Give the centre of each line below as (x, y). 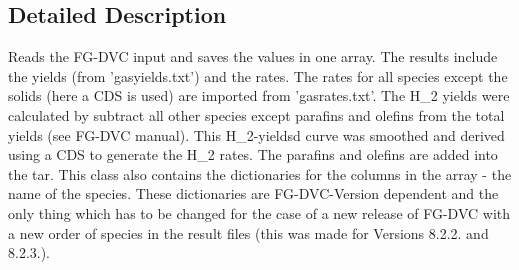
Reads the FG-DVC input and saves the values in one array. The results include (253, 56)
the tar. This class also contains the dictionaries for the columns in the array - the (260, 173)
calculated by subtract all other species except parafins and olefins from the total (256, 114)
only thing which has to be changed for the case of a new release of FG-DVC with (259, 212)
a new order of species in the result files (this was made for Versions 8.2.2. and (248, 232)
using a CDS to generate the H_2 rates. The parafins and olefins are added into (253, 154)
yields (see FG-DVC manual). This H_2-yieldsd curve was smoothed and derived (256, 134)
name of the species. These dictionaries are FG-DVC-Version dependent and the (253, 193)
